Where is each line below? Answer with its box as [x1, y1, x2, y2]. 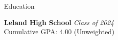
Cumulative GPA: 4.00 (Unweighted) [4, 27, 115, 37]
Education [4, 1, 35, 11]
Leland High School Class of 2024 [4, 17, 114, 27]
